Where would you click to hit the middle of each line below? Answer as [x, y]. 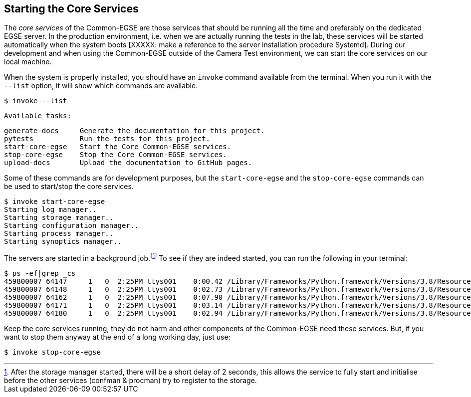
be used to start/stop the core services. [69, 187]
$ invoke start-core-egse [55, 202]
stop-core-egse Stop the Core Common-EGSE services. [116, 155]
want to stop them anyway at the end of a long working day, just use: [117, 337]
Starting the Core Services [71, 9]
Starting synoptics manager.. [63, 242]
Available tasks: [38, 116]
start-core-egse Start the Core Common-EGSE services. [118, 147]
